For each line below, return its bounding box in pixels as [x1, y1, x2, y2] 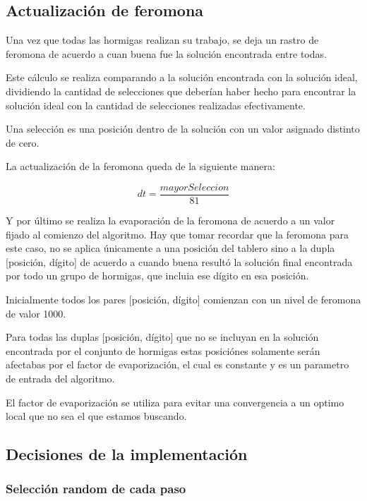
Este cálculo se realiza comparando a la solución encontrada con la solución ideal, [6, 70, 358, 85]
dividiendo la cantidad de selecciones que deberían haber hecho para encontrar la [6, 83, 356, 98]
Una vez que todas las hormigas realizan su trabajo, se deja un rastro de [6, 32, 319, 47]
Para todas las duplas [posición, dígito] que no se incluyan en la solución [6, 330, 319, 344]
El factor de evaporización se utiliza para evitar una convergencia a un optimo [6, 394, 344, 409]
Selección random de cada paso [6, 480, 186, 497]
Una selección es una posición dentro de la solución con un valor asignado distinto [6, 121, 360, 136]
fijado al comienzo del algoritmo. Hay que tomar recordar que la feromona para [6, 227, 349, 241]
